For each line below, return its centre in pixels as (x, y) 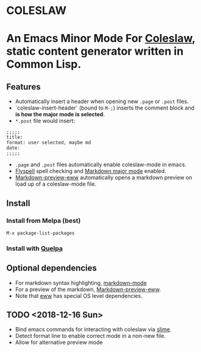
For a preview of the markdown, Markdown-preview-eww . (88, 289)
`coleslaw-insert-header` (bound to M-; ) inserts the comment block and (105, 108)
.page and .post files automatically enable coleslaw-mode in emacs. (101, 164)
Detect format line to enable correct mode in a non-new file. (90, 336)
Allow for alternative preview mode (59, 342)
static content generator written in (95, 51)
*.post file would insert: (45, 121)
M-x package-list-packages (41, 233)
